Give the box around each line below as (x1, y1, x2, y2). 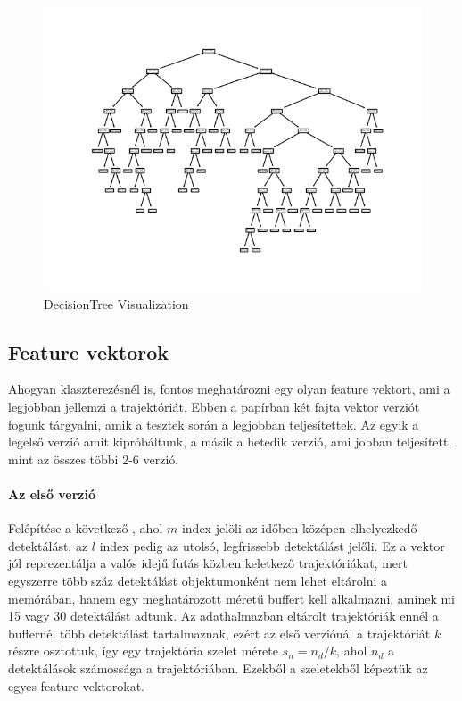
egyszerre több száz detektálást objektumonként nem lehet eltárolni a (8, 571, 387, 589)
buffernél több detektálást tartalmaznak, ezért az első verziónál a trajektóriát (8, 623, 431, 642)
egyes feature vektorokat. (8, 676, 144, 695)
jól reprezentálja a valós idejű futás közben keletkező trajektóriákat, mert (8, 554, 408, 572)
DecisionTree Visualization (44, 294, 189, 313)
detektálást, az (8, 536, 88, 555)
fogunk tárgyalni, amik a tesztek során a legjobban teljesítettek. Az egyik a (8, 414, 419, 433)
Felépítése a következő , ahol (8, 519, 163, 538)
